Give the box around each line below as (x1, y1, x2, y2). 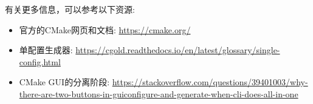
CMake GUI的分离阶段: (19, 76, 110, 88)
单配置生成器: (19, 44, 73, 56)
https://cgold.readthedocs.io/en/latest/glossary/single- (75, 44, 280, 56)
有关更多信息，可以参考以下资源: (5, 3, 135, 15)
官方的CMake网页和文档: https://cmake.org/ (19, 23, 191, 36)
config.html (19, 55, 61, 68)
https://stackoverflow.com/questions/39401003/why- (112, 76, 308, 88)
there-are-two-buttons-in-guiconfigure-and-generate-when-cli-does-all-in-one (19, 87, 298, 100)
